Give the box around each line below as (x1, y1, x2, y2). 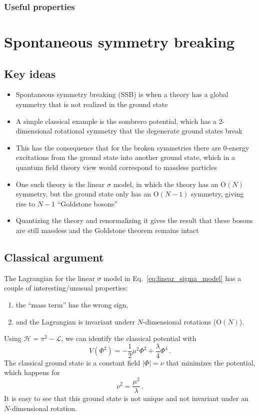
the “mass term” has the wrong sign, (15, 299, 128, 309)
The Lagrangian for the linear (4, 272, 95, 283)
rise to (15, 198, 35, 208)
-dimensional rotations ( (142, 316, 216, 326)
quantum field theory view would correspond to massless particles (15, 161, 217, 172)
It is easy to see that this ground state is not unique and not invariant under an (4, 393, 249, 403)
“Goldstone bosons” (57, 198, 118, 208)
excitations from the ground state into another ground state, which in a (15, 152, 235, 162)
